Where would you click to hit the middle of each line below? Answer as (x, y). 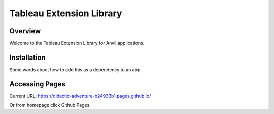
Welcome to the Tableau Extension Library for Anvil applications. (77, 43)
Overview (25, 31)
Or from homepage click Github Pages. (50, 105)
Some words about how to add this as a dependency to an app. (76, 69)
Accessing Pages (38, 84)
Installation (27, 57)
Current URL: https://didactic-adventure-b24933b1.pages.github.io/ (80, 96)
